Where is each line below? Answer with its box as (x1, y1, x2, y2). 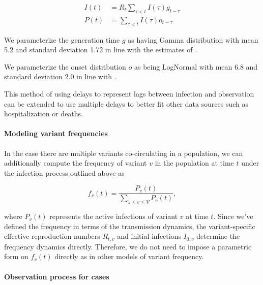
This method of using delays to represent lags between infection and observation (4, 88, 254, 99)
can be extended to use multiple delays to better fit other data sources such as (4, 98, 249, 109)
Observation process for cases (4, 271, 109, 281)
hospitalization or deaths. (4, 108, 83, 119)
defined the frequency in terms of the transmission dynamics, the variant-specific (4, 220, 255, 231)
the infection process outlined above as (4, 167, 125, 178)
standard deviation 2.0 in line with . (4, 71, 116, 82)
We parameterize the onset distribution (4, 61, 126, 72)
